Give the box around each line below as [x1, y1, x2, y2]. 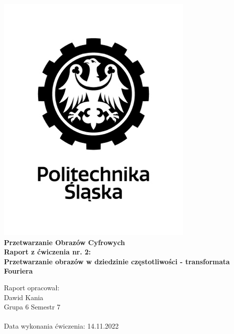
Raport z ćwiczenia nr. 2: [4, 247, 91, 257]
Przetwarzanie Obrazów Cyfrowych [4, 237, 125, 247]
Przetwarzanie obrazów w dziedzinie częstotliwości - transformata [4, 256, 230, 266]
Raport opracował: [4, 282, 60, 292]
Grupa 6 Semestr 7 [4, 302, 61, 312]
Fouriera [4, 266, 33, 276]
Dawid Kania [4, 292, 44, 302]
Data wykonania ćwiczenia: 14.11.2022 [4, 321, 119, 331]
